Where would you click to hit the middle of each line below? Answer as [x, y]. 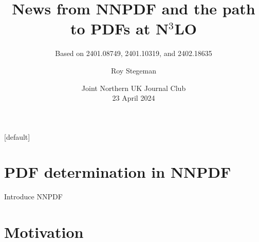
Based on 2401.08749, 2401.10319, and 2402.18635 [134, 53]
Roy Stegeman [134, 70]
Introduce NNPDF [33, 197]
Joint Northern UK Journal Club [134, 88]
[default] [17, 136]
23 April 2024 [134, 98]
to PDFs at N [119, 29]
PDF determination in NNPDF [118, 172]
